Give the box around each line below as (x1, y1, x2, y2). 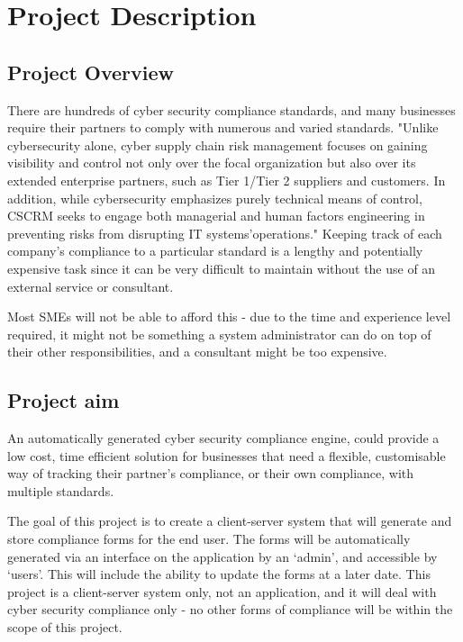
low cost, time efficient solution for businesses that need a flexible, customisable (7, 446, 446, 465)
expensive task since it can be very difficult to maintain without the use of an (7, 258, 436, 277)
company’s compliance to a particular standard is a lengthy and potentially (7, 241, 423, 260)
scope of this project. (7, 618, 123, 637)
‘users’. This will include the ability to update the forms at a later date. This (7, 565, 431, 583)
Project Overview (7, 58, 175, 86)
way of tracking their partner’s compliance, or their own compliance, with (7, 464, 414, 483)
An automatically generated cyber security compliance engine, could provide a (7, 429, 440, 448)
